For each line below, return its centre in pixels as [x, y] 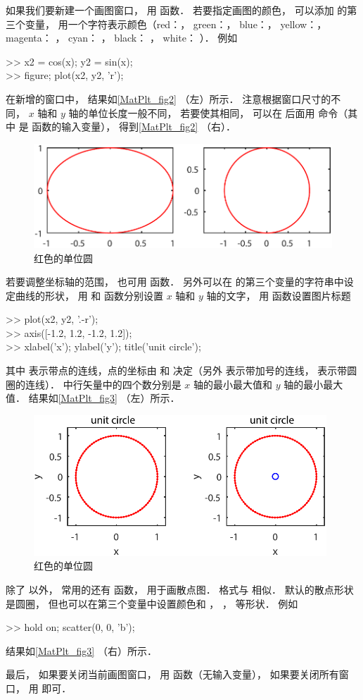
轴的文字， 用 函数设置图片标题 [279, 295]
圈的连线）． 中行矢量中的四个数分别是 [94, 384]
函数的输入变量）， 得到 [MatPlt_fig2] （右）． [134, 127]
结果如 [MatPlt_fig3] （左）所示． [104, 398]
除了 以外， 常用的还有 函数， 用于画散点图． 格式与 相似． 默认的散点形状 [180, 589]
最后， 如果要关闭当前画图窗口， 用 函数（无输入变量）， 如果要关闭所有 [172, 674]
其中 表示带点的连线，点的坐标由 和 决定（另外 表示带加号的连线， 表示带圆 [181, 370]
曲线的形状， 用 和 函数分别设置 [89, 295]
